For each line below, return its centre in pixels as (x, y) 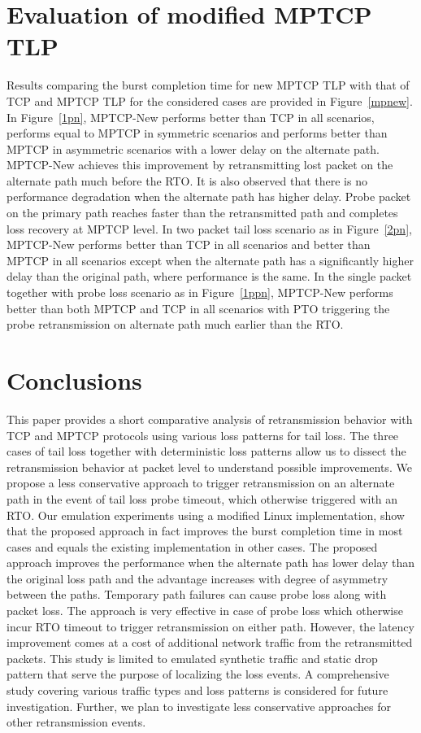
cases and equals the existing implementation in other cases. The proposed (192, 546)
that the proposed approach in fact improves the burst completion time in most (205, 531)
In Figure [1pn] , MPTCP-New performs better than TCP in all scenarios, (191, 117)
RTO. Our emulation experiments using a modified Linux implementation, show (206, 515)
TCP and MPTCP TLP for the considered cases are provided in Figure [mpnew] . (210, 100)
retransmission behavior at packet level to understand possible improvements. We (209, 467)
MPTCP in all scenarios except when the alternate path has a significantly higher (210, 260)
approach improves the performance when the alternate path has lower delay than (211, 563)
